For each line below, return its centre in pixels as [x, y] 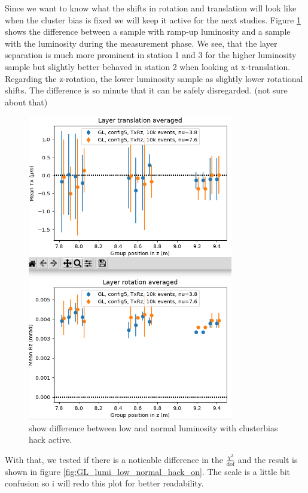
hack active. [51, 439]
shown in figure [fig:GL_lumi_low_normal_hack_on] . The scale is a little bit [148, 471]
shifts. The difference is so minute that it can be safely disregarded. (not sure [146, 90]
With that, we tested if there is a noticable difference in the [114, 459]
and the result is [268, 459]
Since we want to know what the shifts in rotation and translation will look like [151, 8]
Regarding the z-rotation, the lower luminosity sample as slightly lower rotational [154, 78]
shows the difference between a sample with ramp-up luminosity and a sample [148, 31]
